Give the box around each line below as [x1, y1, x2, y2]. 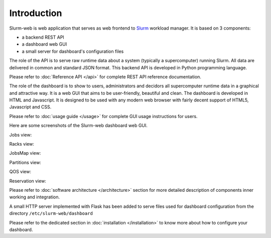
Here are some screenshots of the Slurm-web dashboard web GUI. [9, 123, 148, 129]
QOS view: [9, 169, 31, 175]
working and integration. [9, 194, 60, 200]
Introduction [9, 8, 62, 19]
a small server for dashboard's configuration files [22, 48, 124, 54]
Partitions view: [9, 159, 41, 165]
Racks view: [9, 141, 35, 147]
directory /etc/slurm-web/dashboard [9, 210, 93, 216]
